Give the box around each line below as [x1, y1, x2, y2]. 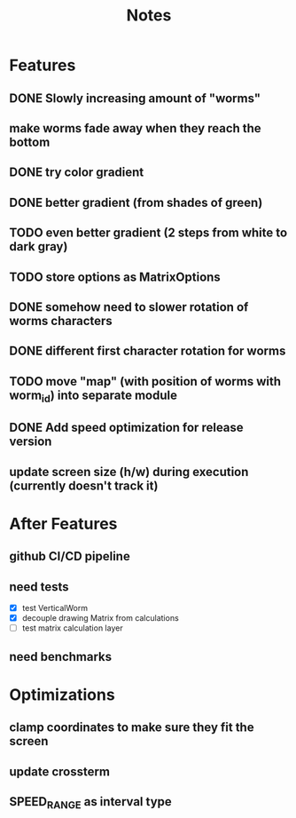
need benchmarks [9, 649, 113, 664]
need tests [9, 579, 69, 594]
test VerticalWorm [21, 603, 89, 614]
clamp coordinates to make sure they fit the [9, 720, 254, 735]
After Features [9, 513, 118, 534]
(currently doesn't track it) [9, 478, 159, 493]
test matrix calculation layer [21, 623, 123, 633]
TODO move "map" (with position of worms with [9, 374, 282, 389]
